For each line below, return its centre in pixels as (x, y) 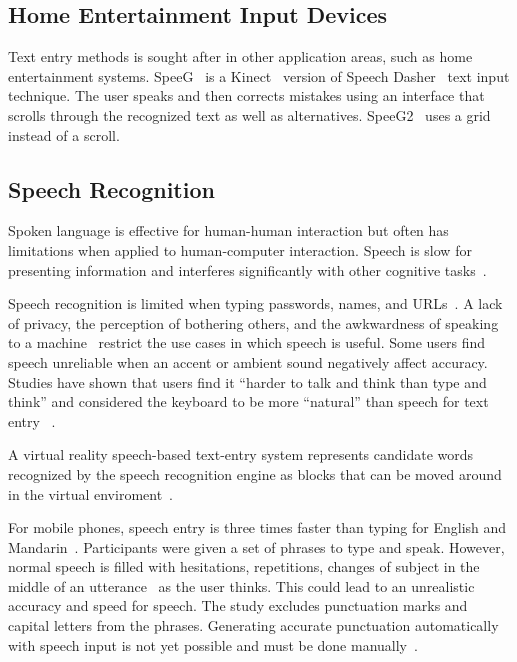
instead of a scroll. (64, 134)
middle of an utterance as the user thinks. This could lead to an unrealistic (241, 585)
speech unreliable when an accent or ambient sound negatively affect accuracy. (248, 361)
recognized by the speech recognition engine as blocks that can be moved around (255, 473)
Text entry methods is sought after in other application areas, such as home (240, 56)
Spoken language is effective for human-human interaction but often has (228, 230)
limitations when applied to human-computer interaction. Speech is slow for (240, 249)
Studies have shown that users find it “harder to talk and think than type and (247, 381)
